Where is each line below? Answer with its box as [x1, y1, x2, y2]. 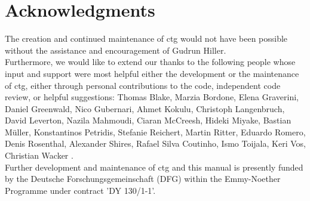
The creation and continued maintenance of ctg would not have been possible [5, 32, 288, 45]
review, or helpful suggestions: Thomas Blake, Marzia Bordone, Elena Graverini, [5, 91, 299, 103]
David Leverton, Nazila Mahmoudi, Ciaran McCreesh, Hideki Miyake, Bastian [5, 114, 291, 126]
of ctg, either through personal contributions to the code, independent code [5, 79, 281, 91]
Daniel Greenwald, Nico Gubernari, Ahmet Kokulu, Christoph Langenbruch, [5, 102, 285, 115]
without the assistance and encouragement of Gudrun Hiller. [5, 44, 226, 56]
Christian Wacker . [5, 149, 73, 162]
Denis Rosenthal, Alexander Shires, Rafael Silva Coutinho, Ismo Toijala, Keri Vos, [5, 137, 306, 150]
